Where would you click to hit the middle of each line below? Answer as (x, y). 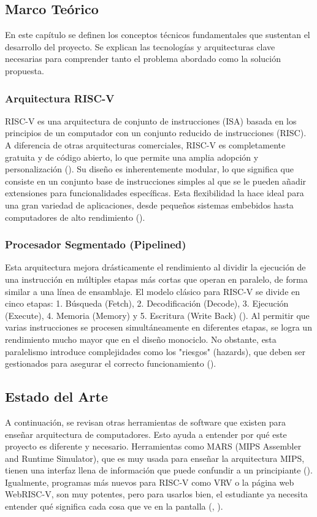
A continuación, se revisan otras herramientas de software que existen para (145, 422)
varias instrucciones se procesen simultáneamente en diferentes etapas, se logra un (158, 327)
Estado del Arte (56, 396)
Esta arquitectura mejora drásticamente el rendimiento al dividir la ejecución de (155, 267)
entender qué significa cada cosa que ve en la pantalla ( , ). (114, 506)
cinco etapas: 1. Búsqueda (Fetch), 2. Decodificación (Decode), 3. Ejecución (147, 303)
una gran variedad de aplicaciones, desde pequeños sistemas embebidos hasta (149, 205)
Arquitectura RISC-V (60, 98)
